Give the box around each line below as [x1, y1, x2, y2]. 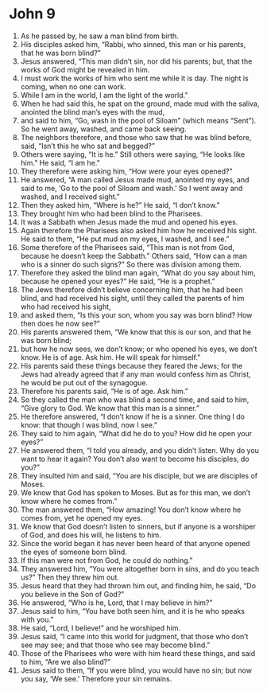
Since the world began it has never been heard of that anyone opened [20, 538, 250, 548]
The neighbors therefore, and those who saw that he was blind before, [20, 132, 252, 142]
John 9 [9, 5, 56, 23]
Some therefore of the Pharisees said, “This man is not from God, [20, 242, 235, 252]
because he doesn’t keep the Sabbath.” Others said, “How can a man [20, 251, 247, 260]
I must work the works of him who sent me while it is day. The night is [20, 73, 249, 83]
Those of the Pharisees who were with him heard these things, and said [20, 648, 256, 658]
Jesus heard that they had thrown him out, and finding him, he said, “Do [20, 580, 257, 590]
